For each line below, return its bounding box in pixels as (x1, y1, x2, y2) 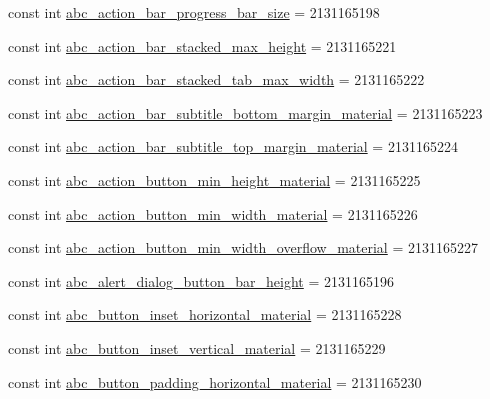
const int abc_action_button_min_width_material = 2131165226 (8, 203, 418, 224)
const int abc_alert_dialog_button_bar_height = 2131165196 (8, 270, 394, 291)
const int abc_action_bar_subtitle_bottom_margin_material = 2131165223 (8, 102, 483, 123)
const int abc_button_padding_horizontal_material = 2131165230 (8, 371, 422, 392)
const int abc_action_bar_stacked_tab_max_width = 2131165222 (8, 69, 425, 90)
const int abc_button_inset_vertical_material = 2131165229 (8, 337, 386, 358)
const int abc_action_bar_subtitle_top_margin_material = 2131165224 (8, 136, 458, 157)
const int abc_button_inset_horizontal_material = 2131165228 (8, 304, 402, 325)
